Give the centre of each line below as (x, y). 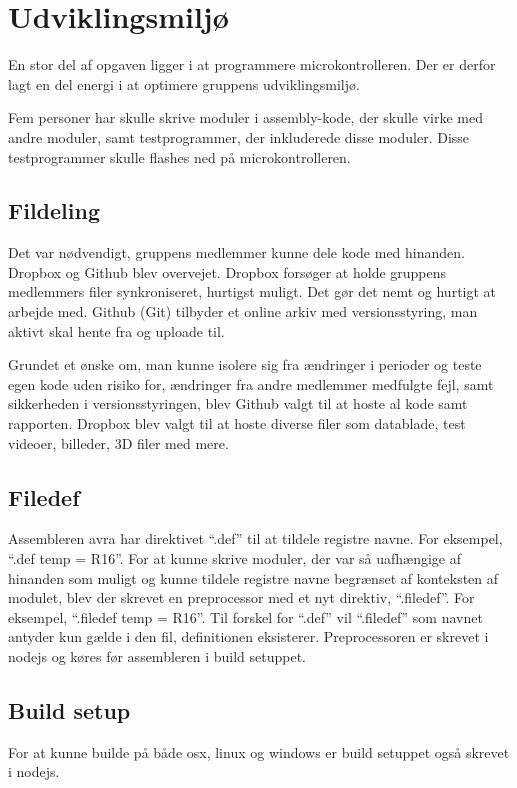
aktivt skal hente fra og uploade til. (116, 330)
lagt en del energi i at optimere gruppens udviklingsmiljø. (184, 83)
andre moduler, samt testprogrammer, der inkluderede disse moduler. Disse (239, 136)
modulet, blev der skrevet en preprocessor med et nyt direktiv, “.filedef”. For (241, 597)
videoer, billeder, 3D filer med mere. (118, 442)
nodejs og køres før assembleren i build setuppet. (157, 656)
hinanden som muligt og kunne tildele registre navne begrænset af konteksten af (253, 577)
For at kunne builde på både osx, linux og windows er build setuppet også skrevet (259, 751)
